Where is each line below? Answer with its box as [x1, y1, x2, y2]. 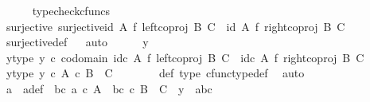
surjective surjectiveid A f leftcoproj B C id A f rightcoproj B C [6, 18, 345, 34]
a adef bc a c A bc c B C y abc [6, 80, 212, 96]
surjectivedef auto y [6, 33, 149, 50]
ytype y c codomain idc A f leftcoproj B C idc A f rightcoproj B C [6, 49, 364, 65]
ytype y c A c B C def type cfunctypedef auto [6, 65, 305, 81]
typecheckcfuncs [32, 2, 110, 18]
